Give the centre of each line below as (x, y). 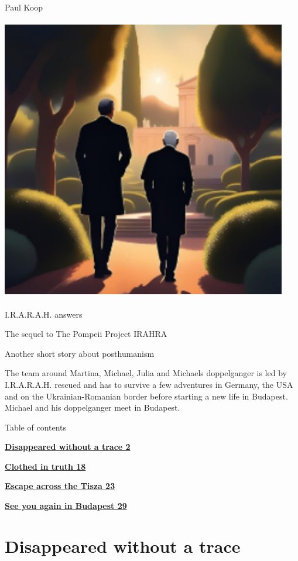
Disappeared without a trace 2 (68, 447)
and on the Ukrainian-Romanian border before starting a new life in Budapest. (146, 396)
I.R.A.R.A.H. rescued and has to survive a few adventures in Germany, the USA (149, 384)
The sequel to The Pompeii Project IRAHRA (86, 334)
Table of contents (36, 427)
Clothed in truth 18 (45, 466)
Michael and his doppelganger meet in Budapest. (93, 407)
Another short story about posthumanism (80, 353)
